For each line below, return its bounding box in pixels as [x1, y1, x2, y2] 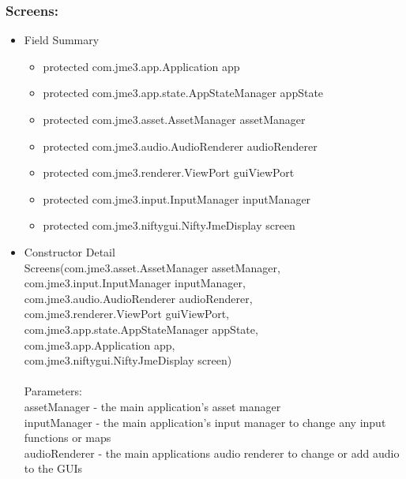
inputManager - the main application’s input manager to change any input [24, 414, 386, 430]
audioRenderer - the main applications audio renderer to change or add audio [24, 444, 400, 461]
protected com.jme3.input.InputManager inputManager [43, 190, 311, 207]
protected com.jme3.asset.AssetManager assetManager [43, 111, 306, 127]
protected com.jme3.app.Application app [43, 58, 240, 74]
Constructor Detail [24, 243, 115, 260]
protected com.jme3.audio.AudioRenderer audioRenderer [43, 137, 318, 154]
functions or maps [24, 429, 111, 446]
